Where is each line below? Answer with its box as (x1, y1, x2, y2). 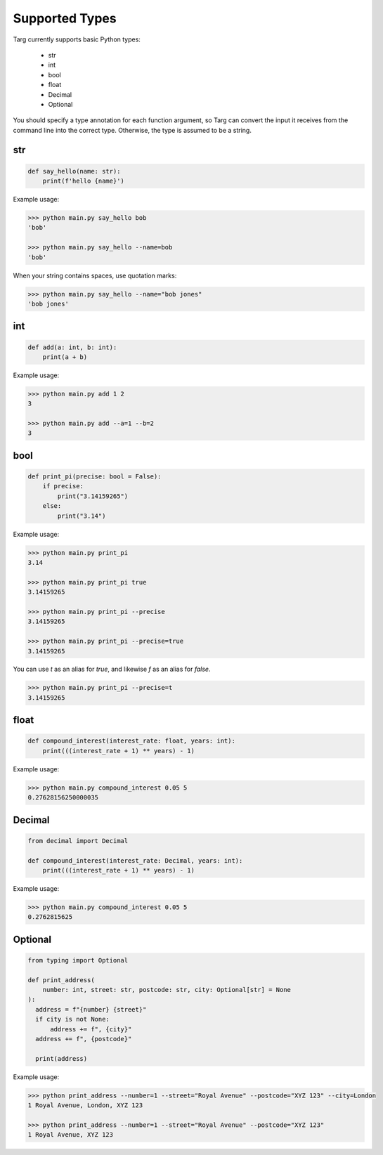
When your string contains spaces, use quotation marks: (13, 271, 177, 280)
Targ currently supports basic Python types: (13, 35, 141, 44)
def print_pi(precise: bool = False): (27, 473, 162, 481)
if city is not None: (35, 1015, 110, 1024)
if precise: (42, 482, 84, 490)
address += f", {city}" (50, 1025, 132, 1033)
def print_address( (27, 976, 95, 984)
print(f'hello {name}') (42, 177, 124, 185)
